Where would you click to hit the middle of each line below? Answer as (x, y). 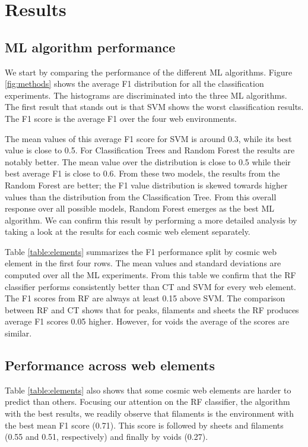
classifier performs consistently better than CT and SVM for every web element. (150, 286)
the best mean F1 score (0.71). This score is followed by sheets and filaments (144, 425)
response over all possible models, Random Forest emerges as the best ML (140, 208)
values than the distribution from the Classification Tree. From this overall (141, 196)
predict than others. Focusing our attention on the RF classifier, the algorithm (147, 402)
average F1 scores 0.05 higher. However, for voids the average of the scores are (147, 321)
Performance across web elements (110, 365)
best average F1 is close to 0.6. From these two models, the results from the (142, 173)
